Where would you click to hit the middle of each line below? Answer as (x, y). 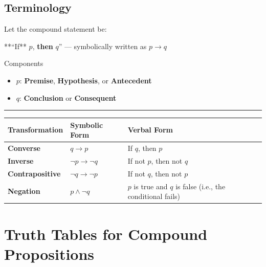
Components (24, 63)
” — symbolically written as (103, 46)
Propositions (49, 253)
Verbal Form (150, 130)
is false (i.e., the (201, 186)
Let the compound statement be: (56, 29)
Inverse (21, 160)
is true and (151, 186)
